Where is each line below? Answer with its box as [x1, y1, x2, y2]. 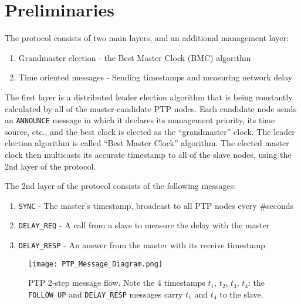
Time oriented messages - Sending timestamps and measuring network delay [18, 71, 293, 83]
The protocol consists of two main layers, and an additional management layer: [5, 32, 289, 44]
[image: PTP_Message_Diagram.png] [28, 259, 163, 268]
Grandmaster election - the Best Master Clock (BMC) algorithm [18, 51, 251, 63]
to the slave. [219, 288, 263, 300]
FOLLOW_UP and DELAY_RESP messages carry [28, 288, 183, 300]
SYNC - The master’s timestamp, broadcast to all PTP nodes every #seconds [18, 199, 294, 211]
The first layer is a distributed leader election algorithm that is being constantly [5, 90, 293, 103]
